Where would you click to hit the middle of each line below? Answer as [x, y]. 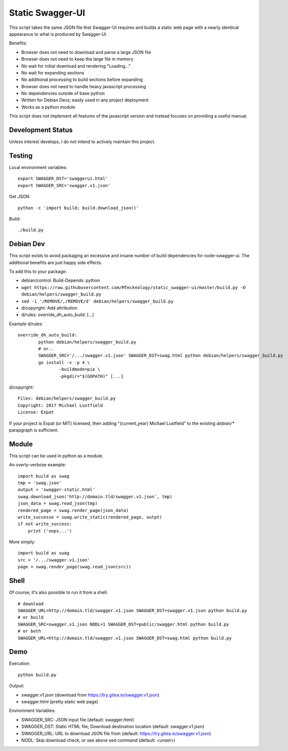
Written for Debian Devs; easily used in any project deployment [85, 100]
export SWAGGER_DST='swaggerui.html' [63, 179]
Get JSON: [20, 196]
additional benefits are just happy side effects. [56, 263]
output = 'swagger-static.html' [56, 490]
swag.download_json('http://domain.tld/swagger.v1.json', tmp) [95, 497]
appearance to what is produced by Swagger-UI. [58, 34]
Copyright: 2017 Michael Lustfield [60, 405]
